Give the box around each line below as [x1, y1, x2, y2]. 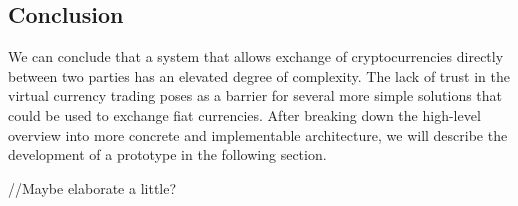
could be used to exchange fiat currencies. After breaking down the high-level [8, 104, 481, 125]
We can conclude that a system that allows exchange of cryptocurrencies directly [8, 46, 504, 67]
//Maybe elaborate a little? [8, 177, 177, 198]
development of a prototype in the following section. [8, 144, 327, 165]
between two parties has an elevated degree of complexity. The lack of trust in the [8, 65, 510, 86]
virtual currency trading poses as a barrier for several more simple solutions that [8, 85, 503, 106]
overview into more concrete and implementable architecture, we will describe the [8, 124, 508, 145]
